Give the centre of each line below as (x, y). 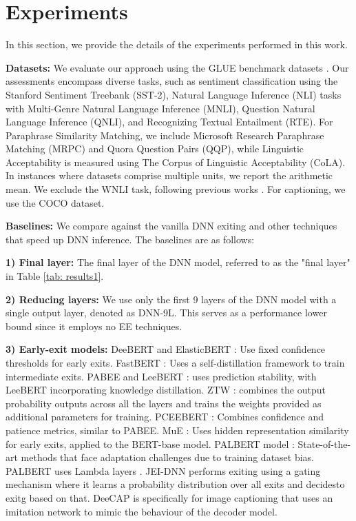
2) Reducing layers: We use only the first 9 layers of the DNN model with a (171, 299)
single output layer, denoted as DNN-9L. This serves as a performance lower (166, 313)
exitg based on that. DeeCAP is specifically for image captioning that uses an (169, 497)
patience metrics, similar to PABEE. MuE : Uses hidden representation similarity (177, 430)
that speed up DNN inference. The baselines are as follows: (130, 239)
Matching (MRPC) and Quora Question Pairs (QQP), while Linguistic (155, 149)
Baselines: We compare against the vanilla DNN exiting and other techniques (171, 226)
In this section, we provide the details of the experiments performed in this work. (177, 44)
